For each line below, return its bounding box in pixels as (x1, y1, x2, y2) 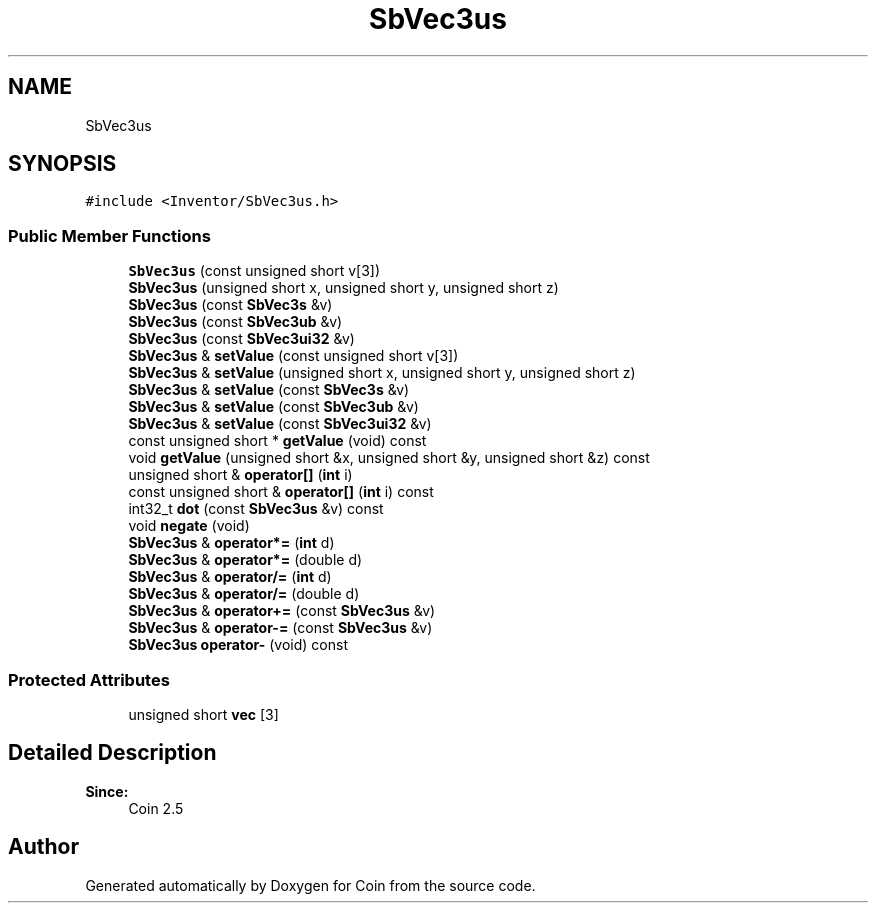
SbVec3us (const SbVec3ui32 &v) (128, 330, 355, 348)
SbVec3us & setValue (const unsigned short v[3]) (128, 347, 459, 365)
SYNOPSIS (8, 151, 117, 177)
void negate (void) (128, 517, 250, 535)
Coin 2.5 (128, 799, 184, 817)
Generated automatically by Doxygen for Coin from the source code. (85, 876, 536, 894)
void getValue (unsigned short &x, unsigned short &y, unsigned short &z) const (128, 449, 650, 467)
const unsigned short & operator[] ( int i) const (128, 483, 434, 501)
